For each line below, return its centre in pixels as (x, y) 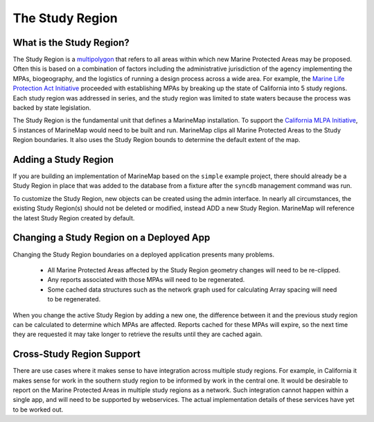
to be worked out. (38, 410)
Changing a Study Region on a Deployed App (112, 238)
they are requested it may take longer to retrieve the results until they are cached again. (138, 334)
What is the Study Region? (71, 43)
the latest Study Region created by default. (74, 218)
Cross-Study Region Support (77, 354)
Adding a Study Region (63, 160)
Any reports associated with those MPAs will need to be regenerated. (146, 280)
